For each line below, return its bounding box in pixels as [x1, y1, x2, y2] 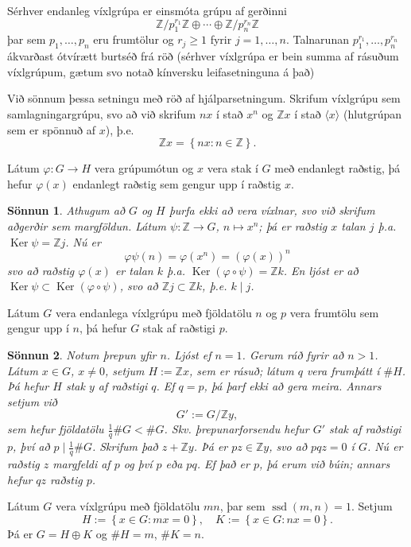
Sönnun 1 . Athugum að [7, 202, 126, 219]
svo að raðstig [7, 262, 75, 278]
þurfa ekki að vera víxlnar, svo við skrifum [169, 202, 375, 219]
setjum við [7, 393, 57, 409]
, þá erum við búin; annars [258, 456, 390, 472]
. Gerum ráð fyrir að [242, 347, 344, 363]
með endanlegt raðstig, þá [274, 160, 401, 177]
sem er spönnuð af [7, 121, 96, 138]
